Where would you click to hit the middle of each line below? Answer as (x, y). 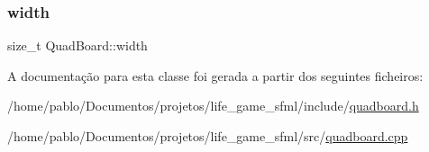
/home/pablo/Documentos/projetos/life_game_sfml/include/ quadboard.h (213, 106)
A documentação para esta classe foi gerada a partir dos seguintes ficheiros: (215, 75)
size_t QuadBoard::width (78, 45)
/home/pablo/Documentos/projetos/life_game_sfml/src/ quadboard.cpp (208, 136)
